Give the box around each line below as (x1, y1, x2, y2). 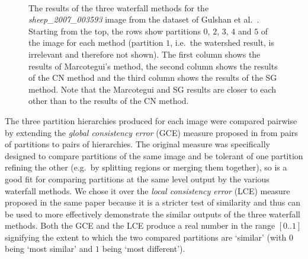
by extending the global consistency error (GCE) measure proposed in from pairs (5, 126, 298, 138)
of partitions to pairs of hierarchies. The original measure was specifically (5, 138, 270, 150)
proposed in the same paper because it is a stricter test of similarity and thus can (5, 196, 300, 209)
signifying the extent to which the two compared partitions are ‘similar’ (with (5, 230, 287, 243)
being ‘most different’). (102, 242, 185, 255)
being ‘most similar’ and (5, 242, 93, 255)
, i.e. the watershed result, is (170, 36, 274, 49)
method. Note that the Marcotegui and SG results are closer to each (28, 83, 277, 95)
